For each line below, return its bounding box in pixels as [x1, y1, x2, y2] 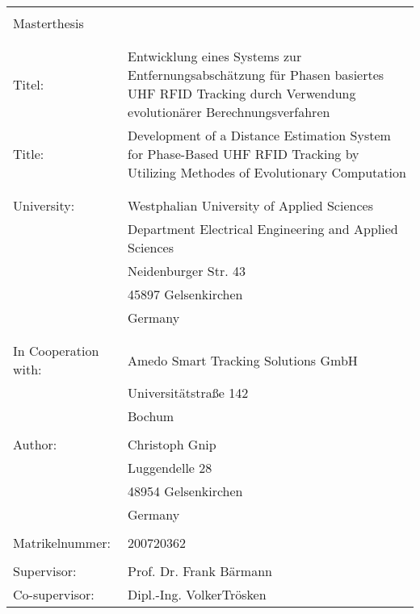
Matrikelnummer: [13, 533, 111, 552]
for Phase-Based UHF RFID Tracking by [128, 144, 359, 163]
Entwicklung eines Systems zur [128, 47, 302, 65]
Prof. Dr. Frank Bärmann [128, 562, 272, 580]
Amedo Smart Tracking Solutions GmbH [128, 350, 358, 370]
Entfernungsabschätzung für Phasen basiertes [128, 65, 384, 84]
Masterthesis [13, 14, 84, 32]
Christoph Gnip [128, 435, 216, 453]
